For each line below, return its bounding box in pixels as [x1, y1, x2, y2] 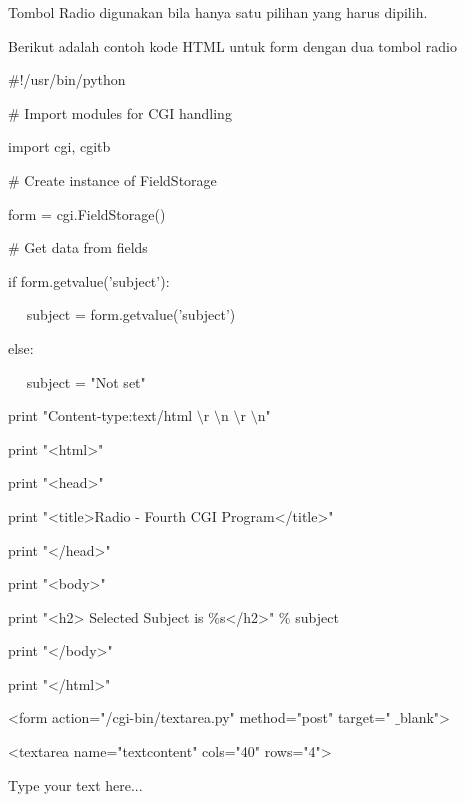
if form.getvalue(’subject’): [8, 270, 170, 291]
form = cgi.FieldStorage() [8, 203, 166, 224]
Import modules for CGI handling [24, 102, 232, 123]
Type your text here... [8, 774, 143, 795]
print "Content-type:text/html [8, 405, 193, 426]
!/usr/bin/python [19, 69, 126, 90]
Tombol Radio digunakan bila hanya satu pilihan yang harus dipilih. [8, 2, 428, 22]
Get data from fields [24, 237, 148, 258]
